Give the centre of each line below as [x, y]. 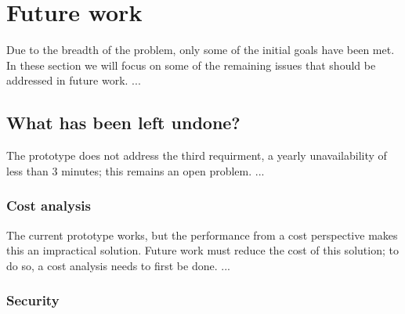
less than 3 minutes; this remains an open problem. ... [136, 170]
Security [33, 300]
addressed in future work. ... [74, 80]
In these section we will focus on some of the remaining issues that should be [191, 65]
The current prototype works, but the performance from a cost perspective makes [202, 235]
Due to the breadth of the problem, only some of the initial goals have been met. [201, 50]
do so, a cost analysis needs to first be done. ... [118, 265]
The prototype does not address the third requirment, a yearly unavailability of [197, 155]
